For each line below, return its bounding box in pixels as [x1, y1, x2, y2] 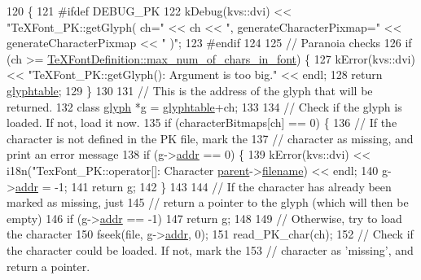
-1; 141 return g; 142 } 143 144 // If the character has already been [55, 177, 392, 195]
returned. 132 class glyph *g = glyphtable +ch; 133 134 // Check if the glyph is [7, 98, 402, 115]
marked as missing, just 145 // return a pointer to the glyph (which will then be [7, 194, 409, 211]
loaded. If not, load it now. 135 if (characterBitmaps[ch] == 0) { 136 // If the [7, 114, 397, 131]
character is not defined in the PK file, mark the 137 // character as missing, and [7, 129, 414, 147]
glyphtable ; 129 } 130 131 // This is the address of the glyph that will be [7, 81, 373, 98]
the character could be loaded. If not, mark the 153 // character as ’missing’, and [7, 241, 414, 258]
